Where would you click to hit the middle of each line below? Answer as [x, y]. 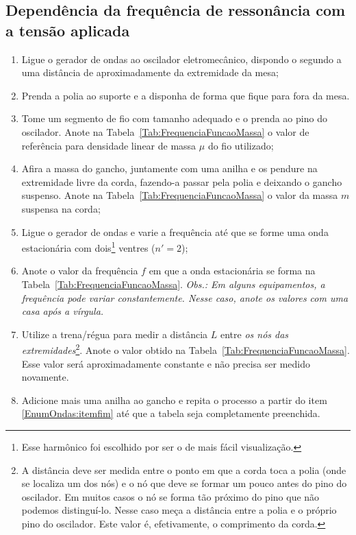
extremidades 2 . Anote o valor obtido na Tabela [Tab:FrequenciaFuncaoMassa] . [186, 349]
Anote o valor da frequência [80, 271]
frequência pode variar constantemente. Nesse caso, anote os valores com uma [185, 297]
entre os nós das [254, 334]
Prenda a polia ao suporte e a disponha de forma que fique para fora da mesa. [186, 95]
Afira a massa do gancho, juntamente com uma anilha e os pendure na [169, 168]
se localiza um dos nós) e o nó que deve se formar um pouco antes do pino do [184, 483]
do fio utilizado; [241, 145]
